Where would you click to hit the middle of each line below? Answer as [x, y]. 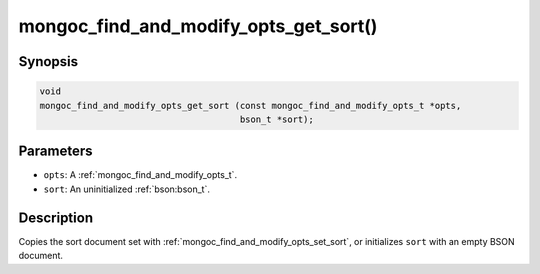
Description [56, 217]
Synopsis [48, 61]
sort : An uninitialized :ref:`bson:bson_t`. [126, 189]
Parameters [55, 151]
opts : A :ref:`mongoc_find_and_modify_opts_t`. [140, 175]
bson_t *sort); [276, 119]
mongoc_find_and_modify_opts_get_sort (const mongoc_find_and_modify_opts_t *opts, [250, 105]
